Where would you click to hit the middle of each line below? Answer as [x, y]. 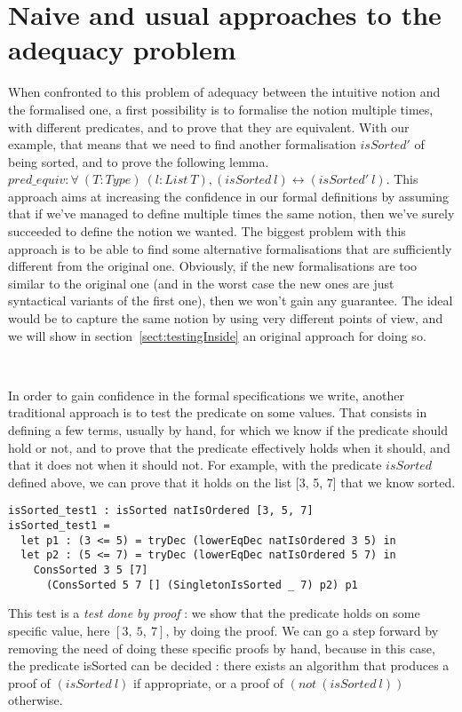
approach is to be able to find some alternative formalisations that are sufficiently [230, 248]
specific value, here [59, 630]
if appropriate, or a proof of [208, 682]
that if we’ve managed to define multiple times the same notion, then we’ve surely [231, 214]
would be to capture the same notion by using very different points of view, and [226, 318]
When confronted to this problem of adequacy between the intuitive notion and [224, 92]
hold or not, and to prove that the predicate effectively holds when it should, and [229, 447]
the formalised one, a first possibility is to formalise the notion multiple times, [221, 109]
